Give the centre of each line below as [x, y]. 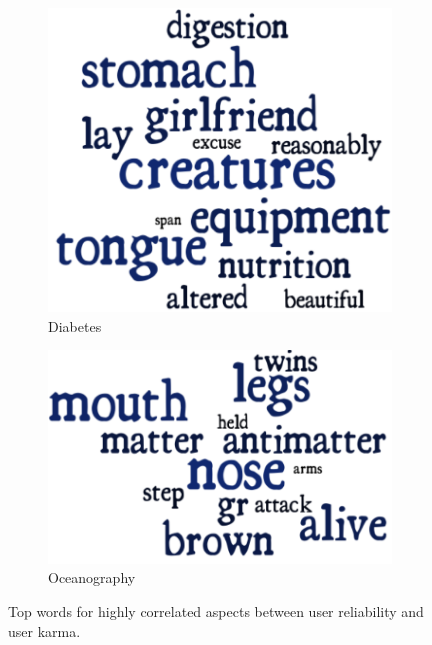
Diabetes [75, 325]
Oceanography [92, 577]
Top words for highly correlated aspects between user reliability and [216, 610]
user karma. [44, 630]
